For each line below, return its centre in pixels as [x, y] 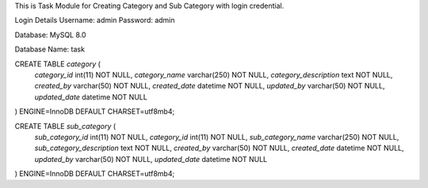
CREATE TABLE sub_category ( [65, 126]
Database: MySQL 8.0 [50, 35]
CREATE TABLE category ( [57, 64]
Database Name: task [50, 49]
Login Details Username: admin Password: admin [95, 21]
